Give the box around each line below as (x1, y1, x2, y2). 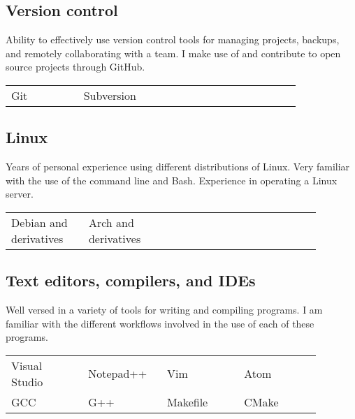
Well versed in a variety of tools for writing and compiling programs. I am (6, 302, 323, 317)
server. (6, 186, 34, 201)
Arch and (88, 214, 134, 230)
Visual (11, 357, 43, 374)
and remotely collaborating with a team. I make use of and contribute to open (6, 45, 341, 60)
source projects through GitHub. (6, 59, 145, 74)
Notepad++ (88, 365, 147, 382)
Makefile (166, 393, 208, 410)
